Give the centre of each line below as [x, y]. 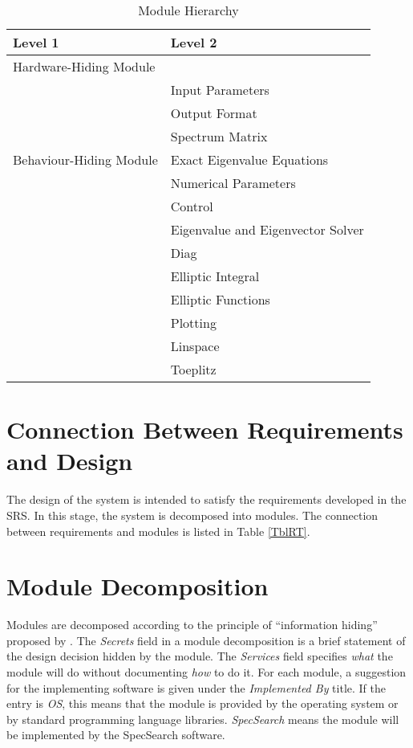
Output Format [214, 113]
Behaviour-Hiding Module [85, 159]
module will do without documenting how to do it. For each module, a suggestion [206, 672]
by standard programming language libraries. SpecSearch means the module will [203, 719]
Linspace [195, 346]
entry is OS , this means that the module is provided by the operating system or [202, 703]
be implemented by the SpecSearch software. [116, 735]
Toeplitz [193, 369]
